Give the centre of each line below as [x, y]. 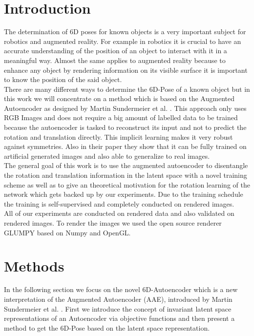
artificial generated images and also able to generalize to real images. [107, 156]
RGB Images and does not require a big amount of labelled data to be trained [121, 117]
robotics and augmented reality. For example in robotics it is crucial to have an [123, 41]
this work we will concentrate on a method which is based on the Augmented [119, 98]
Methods [34, 266]
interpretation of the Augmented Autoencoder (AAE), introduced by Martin [118, 299]
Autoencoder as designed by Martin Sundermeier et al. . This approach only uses [125, 108]
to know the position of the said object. [63, 79]
